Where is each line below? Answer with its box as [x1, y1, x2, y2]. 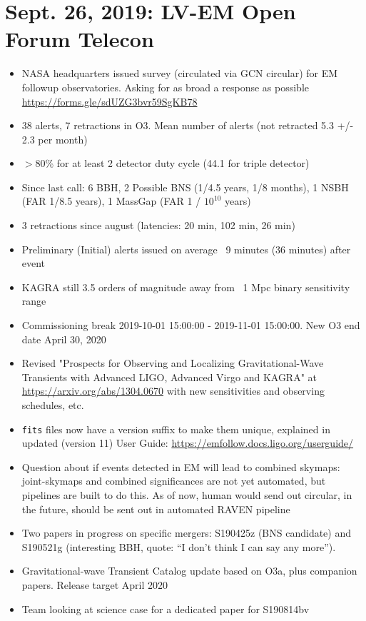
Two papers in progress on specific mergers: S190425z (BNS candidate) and [21, 525, 351, 540]
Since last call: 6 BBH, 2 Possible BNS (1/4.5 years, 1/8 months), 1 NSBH [21, 179, 349, 194]
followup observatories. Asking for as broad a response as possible [21, 79, 310, 94]
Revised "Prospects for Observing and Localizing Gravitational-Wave [21, 355, 324, 370]
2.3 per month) [21, 131, 88, 146]
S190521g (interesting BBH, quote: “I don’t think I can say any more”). [21, 539, 336, 554]
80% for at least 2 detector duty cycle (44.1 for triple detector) [35, 156, 310, 171]
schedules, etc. [21, 398, 84, 412]
